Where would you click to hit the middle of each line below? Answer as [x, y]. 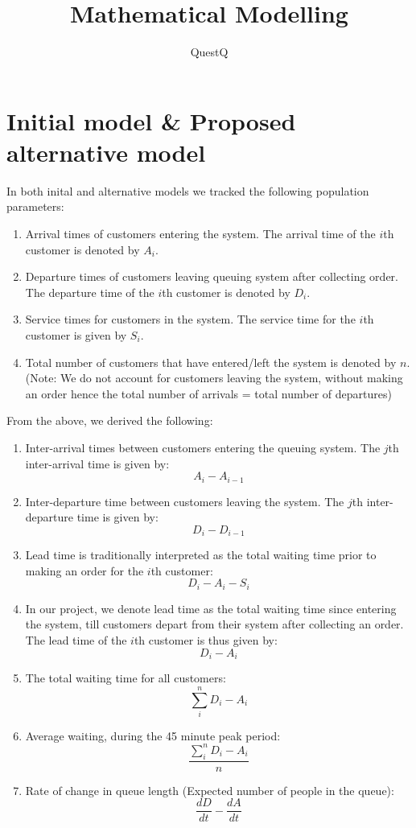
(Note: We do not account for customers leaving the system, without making [214, 378]
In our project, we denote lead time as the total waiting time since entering [211, 608]
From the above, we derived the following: [110, 420]
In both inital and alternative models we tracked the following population [188, 190]
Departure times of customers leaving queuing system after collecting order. [212, 276]
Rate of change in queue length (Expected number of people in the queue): [210, 790]
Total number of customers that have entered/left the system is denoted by [211, 362]
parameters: [35, 206]
